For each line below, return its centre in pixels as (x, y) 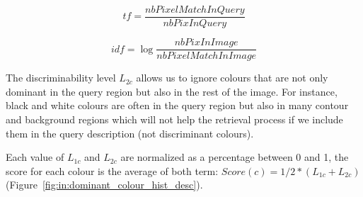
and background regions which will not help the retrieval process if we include (174, 119)
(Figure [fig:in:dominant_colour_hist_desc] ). (104, 185)
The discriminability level (61, 78)
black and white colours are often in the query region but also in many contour (177, 105)
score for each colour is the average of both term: (112, 170)
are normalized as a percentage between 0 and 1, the (235, 157)
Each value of (35, 157)
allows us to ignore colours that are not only (232, 78)
